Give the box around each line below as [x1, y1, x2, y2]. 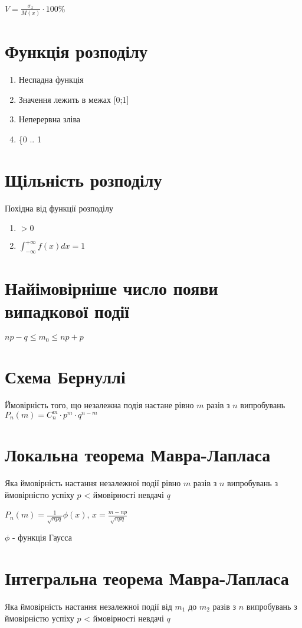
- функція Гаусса [12, 531, 72, 544]
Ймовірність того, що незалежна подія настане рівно [5, 398, 194, 411]
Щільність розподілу [5, 167, 162, 191]
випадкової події [5, 299, 130, 323]
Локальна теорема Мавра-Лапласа [5, 442, 271, 467]
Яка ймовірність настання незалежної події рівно [5, 477, 181, 489]
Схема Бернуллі [5, 365, 126, 388]
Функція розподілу [5, 39, 147, 63]
